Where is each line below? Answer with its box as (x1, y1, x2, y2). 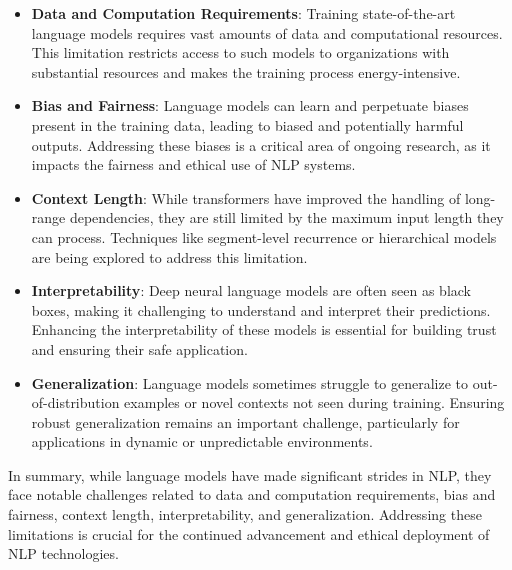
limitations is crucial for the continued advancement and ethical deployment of (8, 523, 490, 544)
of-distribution (31, 392, 120, 413)
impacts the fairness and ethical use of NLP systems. (31, 154, 356, 175)
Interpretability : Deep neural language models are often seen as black (31, 280, 472, 301)
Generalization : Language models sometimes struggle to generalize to (31, 372, 469, 393)
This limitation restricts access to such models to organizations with (31, 42, 450, 63)
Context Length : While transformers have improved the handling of (31, 187, 461, 208)
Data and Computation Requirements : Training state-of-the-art (31, 3, 456, 23)
